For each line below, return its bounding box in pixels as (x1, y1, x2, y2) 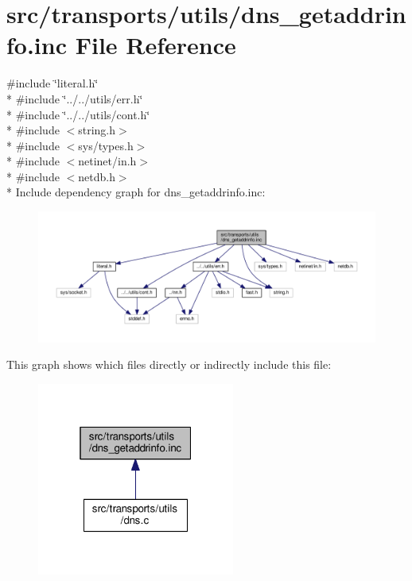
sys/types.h (78, 137, 134, 153)
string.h (78, 122, 116, 138)
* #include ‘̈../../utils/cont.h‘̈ (6, 106, 150, 122)
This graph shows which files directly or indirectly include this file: (6, 356, 332, 373)
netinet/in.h (78, 153, 137, 169)
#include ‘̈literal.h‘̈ (6, 75, 99, 91)
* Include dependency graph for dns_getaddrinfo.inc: (6, 184, 266, 200)
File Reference (75, 29, 236, 61)
